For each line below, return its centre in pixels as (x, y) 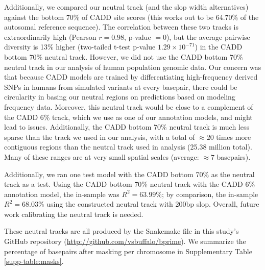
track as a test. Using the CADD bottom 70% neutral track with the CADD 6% (130, 184)
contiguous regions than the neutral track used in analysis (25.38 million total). (128, 147)
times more (234, 137)
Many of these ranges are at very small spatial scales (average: (102, 156)
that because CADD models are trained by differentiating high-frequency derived (131, 77)
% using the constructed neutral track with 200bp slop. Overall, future (149, 204)
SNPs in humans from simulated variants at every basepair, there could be (121, 87)
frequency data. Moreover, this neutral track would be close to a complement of (129, 106)
